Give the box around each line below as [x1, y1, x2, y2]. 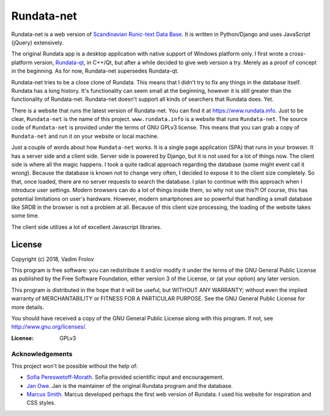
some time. [11, 212, 40, 219]
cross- [289, 50, 306, 57]
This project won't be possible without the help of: [11, 362, 138, 370]
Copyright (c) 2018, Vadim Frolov [11, 255, 94, 263]
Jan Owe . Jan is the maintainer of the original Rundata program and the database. [26, 382, 233, 389]
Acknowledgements [11, 349, 73, 358]
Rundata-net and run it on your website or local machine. [11, 132, 159, 140]
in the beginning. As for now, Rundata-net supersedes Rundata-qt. [11, 67, 179, 75]
